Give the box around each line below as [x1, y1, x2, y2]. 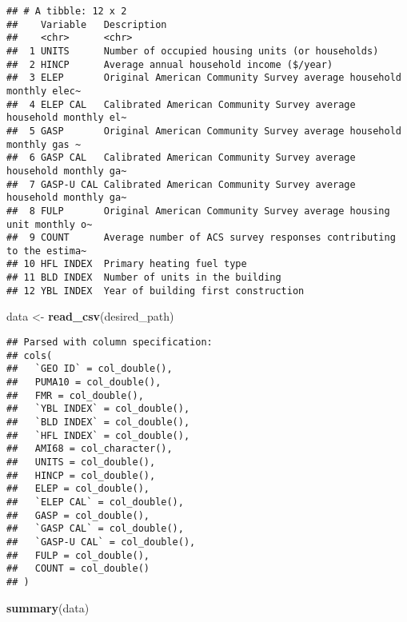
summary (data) [6, 599, 90, 616]
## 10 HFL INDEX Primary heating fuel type [6, 258, 247, 270]
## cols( [6, 349, 53, 361]
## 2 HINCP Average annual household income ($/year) [6, 58, 333, 70]
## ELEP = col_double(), [6, 483, 150, 495]
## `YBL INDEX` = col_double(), [6, 403, 190, 415]
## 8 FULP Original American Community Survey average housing [6, 205, 390, 217]
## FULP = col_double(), [6, 549, 150, 561]
